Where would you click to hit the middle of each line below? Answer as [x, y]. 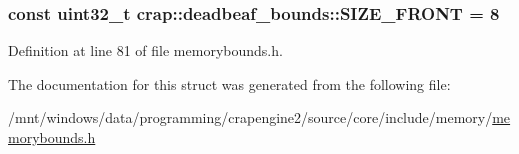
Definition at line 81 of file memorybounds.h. [145, 50]
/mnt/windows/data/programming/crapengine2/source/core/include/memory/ [250, 117]
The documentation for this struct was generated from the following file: [229, 83]
